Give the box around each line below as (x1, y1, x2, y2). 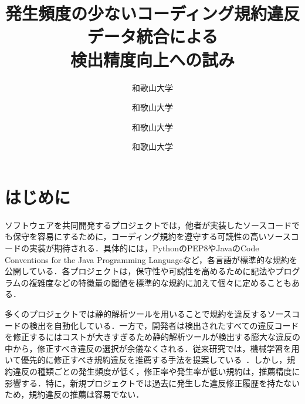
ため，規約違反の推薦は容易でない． (5, 388, 144, 400)
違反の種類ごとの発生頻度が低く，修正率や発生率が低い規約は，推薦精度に (12, 365, 300, 377)
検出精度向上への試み (70, 47, 235, 71)
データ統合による (87, 24, 218, 48)
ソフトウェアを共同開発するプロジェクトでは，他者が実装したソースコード (5, 218, 292, 231)
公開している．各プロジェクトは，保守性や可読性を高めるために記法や (5, 265, 276, 277)
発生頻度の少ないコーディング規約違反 (5, 1, 300, 25)
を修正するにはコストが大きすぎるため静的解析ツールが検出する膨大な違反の (5, 331, 300, 343)
